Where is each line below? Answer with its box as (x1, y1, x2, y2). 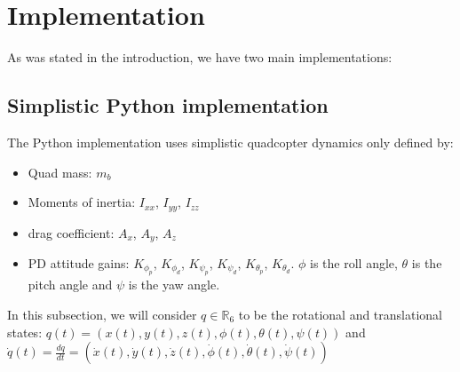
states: (7, 322, 43, 341)
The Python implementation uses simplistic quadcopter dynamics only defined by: (7, 132, 454, 151)
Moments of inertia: (28, 193, 136, 211)
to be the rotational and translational (238, 305, 443, 324)
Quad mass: (28, 162, 92, 181)
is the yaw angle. (128, 275, 220, 294)
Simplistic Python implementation (7, 91, 329, 119)
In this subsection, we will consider (7, 305, 197, 324)
